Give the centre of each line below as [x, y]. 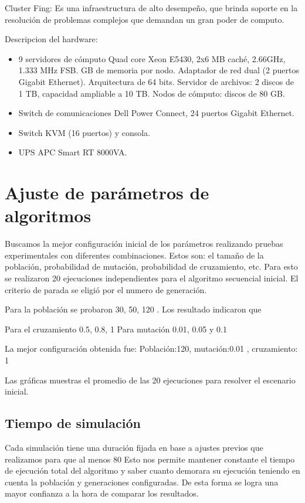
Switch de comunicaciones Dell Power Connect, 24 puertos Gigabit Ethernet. [156, 113]
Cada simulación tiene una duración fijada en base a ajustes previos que [134, 447]
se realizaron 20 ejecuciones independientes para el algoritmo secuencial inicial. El [152, 278]
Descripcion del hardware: [51, 39]
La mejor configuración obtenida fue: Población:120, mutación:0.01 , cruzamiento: [151, 349]
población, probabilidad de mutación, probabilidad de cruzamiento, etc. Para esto [151, 266]
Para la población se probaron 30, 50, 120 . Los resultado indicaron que [133, 309]
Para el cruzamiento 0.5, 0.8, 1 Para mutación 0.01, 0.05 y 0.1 [116, 329]
